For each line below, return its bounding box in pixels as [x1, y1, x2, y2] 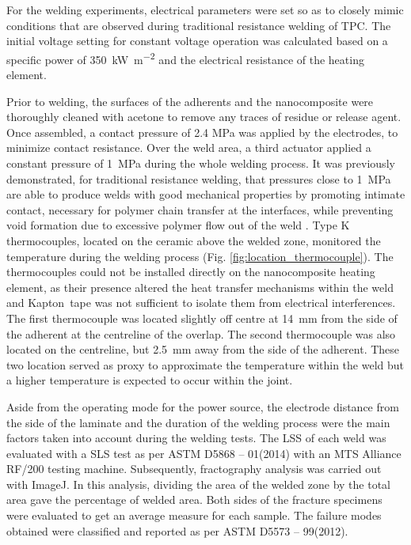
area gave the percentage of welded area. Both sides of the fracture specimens [6, 491, 382, 508]
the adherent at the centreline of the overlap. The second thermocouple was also [6, 325, 396, 342]
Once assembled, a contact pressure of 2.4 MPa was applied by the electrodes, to [6, 123, 398, 140]
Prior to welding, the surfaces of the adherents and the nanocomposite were [6, 93, 374, 109]
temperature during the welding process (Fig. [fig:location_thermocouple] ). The [6, 248, 394, 264]
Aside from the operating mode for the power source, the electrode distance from [6, 398, 399, 414]
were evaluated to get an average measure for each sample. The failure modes [6, 507, 382, 524]
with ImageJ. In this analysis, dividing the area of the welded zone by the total [6, 475, 391, 492]
